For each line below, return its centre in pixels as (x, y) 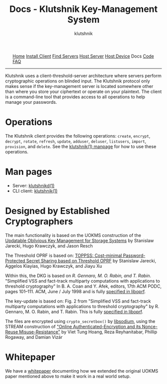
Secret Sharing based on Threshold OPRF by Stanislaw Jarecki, (91, 261)
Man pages (29, 172)
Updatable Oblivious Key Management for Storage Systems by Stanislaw (80, 240)
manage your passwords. (31, 102)
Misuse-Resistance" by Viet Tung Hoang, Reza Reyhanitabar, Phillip (88, 332)
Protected (15, 261)
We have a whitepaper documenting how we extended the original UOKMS (82, 371)
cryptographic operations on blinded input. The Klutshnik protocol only (78, 81)
